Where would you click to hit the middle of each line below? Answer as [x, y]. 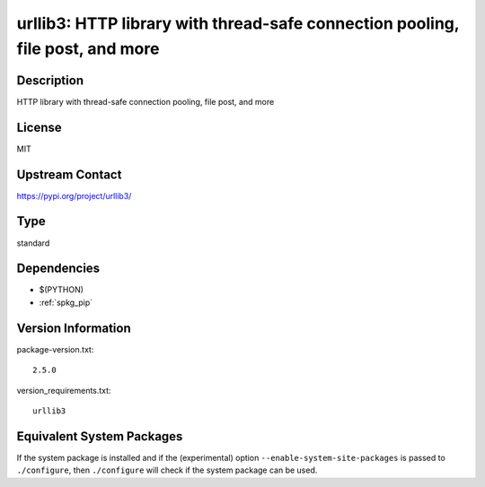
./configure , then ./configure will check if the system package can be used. [167, 470]
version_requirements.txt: [64, 390]
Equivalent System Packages [100, 436]
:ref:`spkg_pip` [66, 302]
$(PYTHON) [62, 290]
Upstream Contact [69, 174]
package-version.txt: [55, 349]
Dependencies [58, 269]
